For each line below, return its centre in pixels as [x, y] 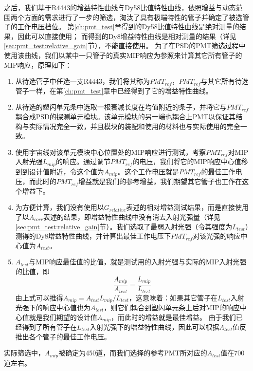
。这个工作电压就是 [149, 171]
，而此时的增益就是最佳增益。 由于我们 [173, 317]
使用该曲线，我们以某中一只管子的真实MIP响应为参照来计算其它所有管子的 [123, 55]
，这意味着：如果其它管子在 [173, 297]
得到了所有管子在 [49, 327]
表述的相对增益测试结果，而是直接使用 [187, 207]
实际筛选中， [24, 353]
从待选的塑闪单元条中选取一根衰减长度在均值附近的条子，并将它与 [121, 107]
